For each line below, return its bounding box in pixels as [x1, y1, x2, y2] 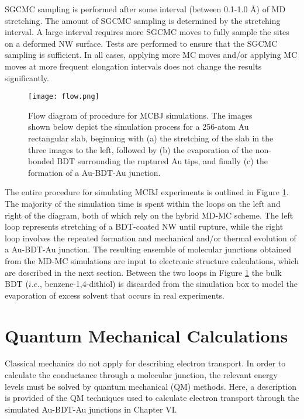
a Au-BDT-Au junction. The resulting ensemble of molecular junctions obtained [5, 243, 291, 255]
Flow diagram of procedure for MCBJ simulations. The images [28, 109, 253, 121]
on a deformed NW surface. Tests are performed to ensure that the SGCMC [5, 37, 278, 49]
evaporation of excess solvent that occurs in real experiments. [5, 289, 224, 301]
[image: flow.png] [28, 92, 99, 101]
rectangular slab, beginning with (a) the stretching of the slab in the [28, 132, 274, 144]
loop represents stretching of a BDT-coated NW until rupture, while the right [5, 220, 284, 233]
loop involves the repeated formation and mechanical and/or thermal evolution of [5, 231, 296, 244]
